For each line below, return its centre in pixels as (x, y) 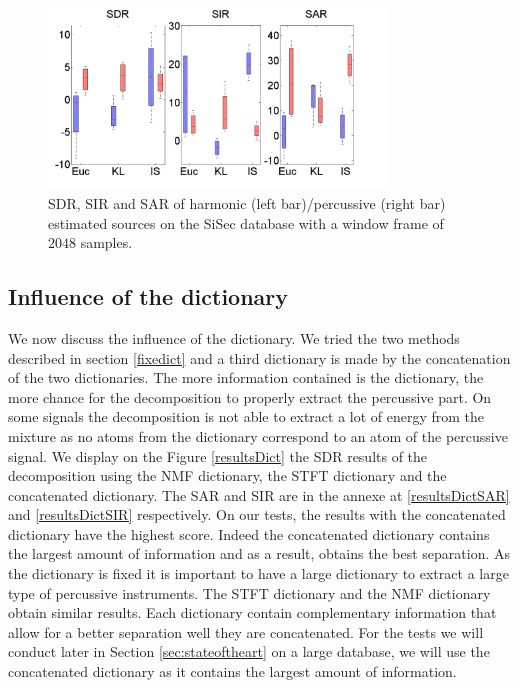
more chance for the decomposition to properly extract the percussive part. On (250, 396)
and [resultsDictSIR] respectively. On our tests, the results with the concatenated (257, 514)
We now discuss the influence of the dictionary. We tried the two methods (234, 337)
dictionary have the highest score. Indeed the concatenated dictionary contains (249, 533)
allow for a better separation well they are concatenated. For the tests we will (246, 631)
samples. (106, 242)
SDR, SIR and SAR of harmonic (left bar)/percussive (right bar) (247, 202)
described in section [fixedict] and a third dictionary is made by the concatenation (259, 357)
